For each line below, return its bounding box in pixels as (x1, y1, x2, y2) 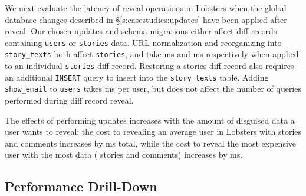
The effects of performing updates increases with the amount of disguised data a (5, 114, 295, 126)
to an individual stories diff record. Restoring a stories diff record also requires (5, 59, 294, 72)
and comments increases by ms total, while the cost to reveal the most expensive (5, 137, 297, 149)
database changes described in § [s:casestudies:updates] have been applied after (5, 13, 287, 25)
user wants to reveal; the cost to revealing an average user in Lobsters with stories (5, 125, 302, 138)
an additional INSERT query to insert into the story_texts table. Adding (5, 71, 269, 83)
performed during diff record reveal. (5, 94, 134, 107)
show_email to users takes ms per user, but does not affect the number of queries (5, 82, 301, 95)
